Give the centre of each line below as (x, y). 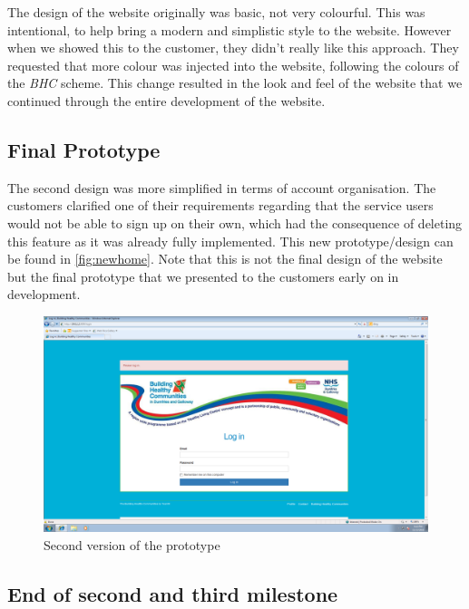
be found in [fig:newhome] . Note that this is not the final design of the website (225, 259)
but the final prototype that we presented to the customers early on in (203, 276)
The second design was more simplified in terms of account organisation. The (222, 187)
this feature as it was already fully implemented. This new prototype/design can (230, 241)
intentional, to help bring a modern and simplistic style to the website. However (230, 29)
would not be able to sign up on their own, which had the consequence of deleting (235, 222)
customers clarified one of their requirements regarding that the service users (220, 205)
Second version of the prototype (132, 545)
